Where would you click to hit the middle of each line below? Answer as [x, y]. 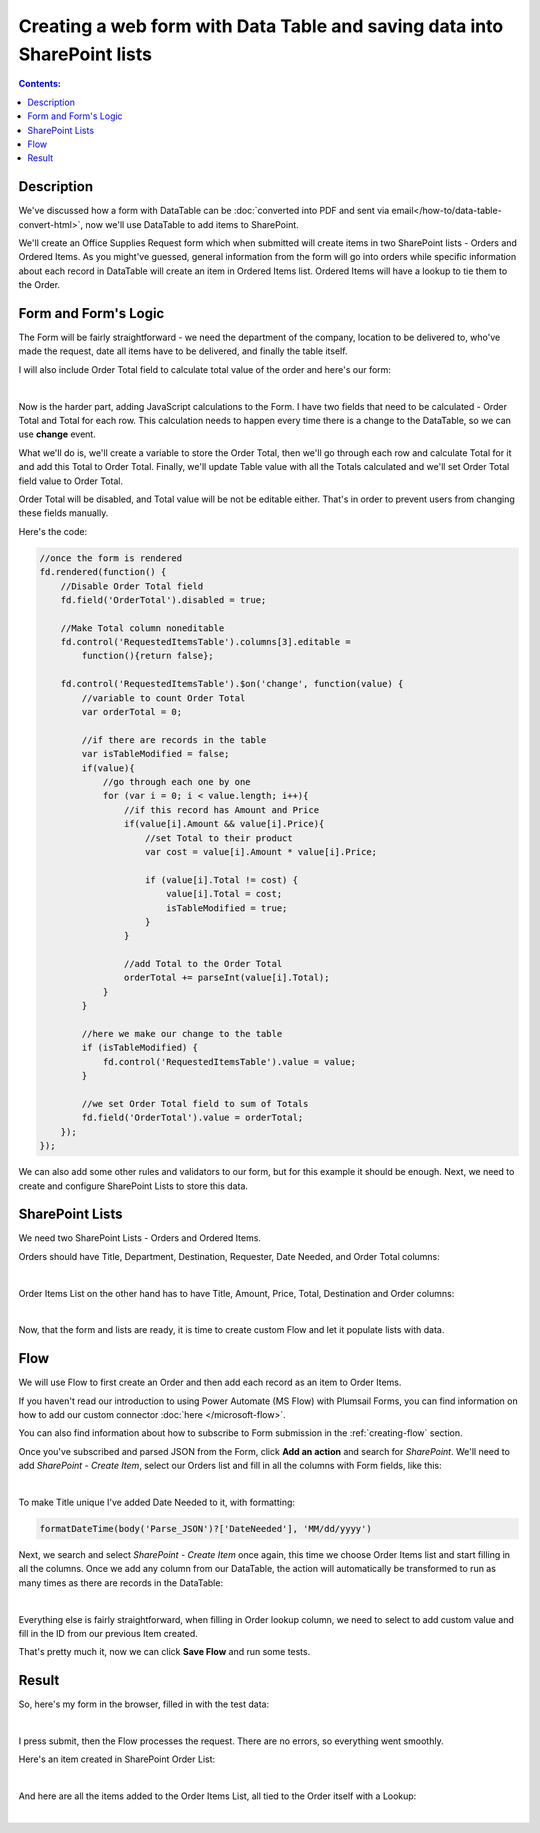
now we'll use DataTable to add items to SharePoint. [192, 224]
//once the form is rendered [111, 558]
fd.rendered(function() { [103, 572]
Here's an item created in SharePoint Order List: [117, 1759]
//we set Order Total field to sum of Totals [195, 1103]
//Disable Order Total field [132, 586]
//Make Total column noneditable [142, 628]
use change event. [57, 434]
